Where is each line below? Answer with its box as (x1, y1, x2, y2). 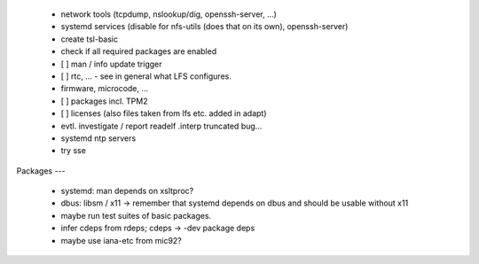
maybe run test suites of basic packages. (60, 210, 212, 221)
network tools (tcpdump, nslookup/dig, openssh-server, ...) (60, 9, 277, 19)
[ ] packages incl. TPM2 (60, 96, 148, 106)
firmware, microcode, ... (60, 83, 149, 94)
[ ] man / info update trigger (60, 58, 162, 69)
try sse (60, 145, 86, 156)
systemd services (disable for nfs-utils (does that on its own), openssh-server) (60, 21, 349, 32)
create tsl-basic (60, 34, 119, 44)
